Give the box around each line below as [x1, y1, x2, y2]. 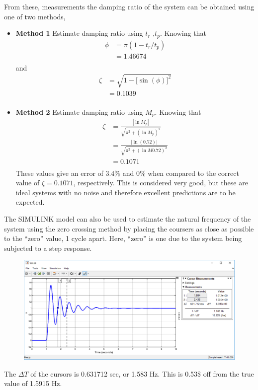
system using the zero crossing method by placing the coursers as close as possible [4, 223, 254, 234]
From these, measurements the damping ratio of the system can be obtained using [4, 1, 255, 11]
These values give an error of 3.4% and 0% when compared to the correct [15, 167, 239, 178]
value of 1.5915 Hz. [4, 378, 62, 389]
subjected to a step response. [4, 242, 92, 253]
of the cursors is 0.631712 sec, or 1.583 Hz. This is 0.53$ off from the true [30, 368, 254, 379]
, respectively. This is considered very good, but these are [73, 177, 248, 188]
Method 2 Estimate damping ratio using [15, 106, 143, 117]
